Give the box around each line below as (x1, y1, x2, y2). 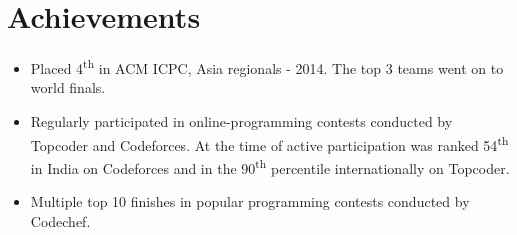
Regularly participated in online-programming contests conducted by (30, 110, 453, 131)
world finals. (30, 77, 106, 98)
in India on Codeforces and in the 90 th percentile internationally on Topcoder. (30, 154, 510, 178)
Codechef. (30, 210, 91, 231)
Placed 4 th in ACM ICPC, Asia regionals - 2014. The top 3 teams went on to (30, 55, 504, 78)
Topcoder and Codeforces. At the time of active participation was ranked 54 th (30, 131, 509, 155)
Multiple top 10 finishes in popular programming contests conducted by (30, 191, 470, 212)
